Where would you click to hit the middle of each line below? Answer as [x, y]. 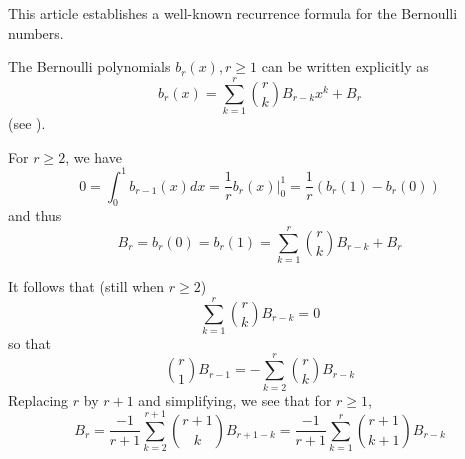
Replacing [38, 399]
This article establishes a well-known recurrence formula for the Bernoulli [233, 13]
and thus [35, 215]
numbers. [36, 32]
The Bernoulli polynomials [89, 66]
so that [29, 342]
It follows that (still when [86, 286]
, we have [93, 156]
